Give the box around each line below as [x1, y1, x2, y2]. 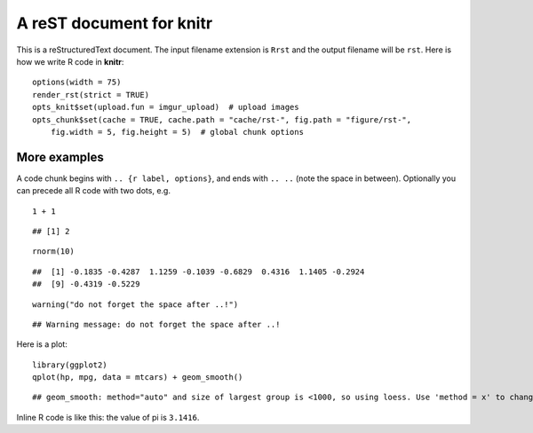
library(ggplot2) [32, 359, 107, 370]
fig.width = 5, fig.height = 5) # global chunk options [50, 127, 304, 137]
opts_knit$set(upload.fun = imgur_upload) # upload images [32, 102, 299, 113]
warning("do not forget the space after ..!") [32, 299, 239, 310]
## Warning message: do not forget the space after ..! [32, 319, 281, 329]
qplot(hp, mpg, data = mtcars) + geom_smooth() [32, 373, 243, 382]
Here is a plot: [16, 339, 68, 350]
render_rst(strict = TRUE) [32, 90, 150, 99]
